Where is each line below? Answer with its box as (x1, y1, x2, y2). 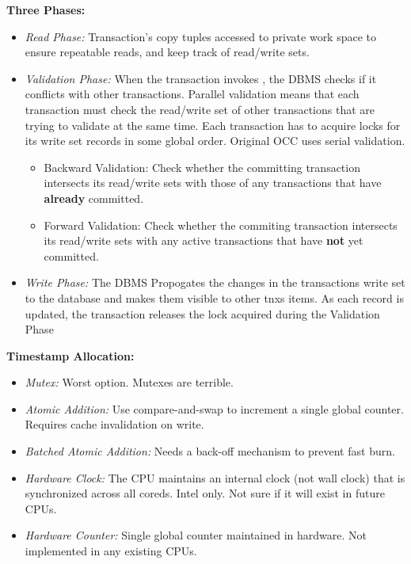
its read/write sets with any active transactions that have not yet (44, 232, 363, 249)
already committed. (44, 189, 144, 206)
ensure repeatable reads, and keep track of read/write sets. (25, 44, 310, 60)
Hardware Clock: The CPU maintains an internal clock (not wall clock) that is (25, 469, 405, 486)
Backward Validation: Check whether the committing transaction (44, 158, 360, 175)
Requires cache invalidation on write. (25, 416, 204, 433)
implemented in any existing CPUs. (25, 543, 197, 559)
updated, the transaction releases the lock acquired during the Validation (25, 305, 380, 322)
